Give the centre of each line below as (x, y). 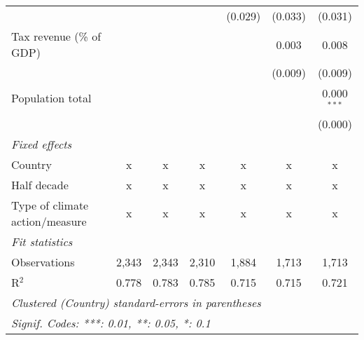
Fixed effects (42, 144)
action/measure (49, 221)
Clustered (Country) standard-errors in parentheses (136, 302)
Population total (51, 98)
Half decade (40, 184)
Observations (43, 261)
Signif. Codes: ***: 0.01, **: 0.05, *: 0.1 (111, 322)
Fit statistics (42, 241)
